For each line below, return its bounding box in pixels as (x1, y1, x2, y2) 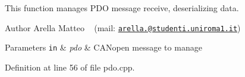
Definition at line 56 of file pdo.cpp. (5, 61, 135, 73)
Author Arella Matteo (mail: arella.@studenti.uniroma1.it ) (5, 21, 241, 34)
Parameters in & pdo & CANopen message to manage (5, 41, 202, 53)
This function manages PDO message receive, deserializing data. (5, 2, 239, 14)
